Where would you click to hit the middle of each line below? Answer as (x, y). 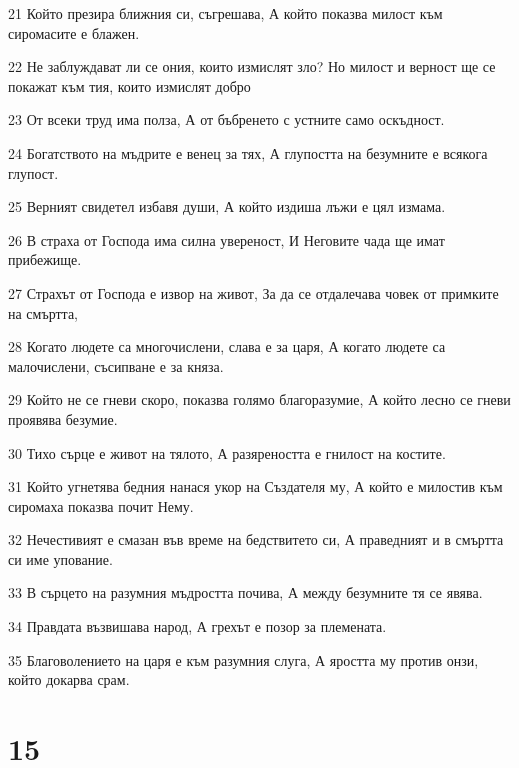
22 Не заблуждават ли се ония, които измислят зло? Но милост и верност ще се (252, 66)
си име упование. (60, 558)
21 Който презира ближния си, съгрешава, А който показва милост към (225, 13)
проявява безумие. (63, 418)
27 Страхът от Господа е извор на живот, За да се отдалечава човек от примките (253, 292)
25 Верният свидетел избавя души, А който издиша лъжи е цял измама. (227, 206)
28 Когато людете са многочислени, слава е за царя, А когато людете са (227, 346)
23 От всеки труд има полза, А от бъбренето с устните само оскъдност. (226, 119)
